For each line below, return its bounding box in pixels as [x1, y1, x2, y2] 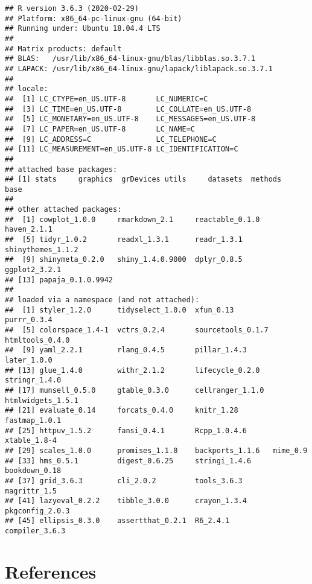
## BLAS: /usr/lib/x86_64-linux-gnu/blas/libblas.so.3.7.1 [5, 54, 256, 63]
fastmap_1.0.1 [5, 416, 62, 425]
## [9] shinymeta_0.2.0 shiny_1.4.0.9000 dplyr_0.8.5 [5, 255, 243, 264]
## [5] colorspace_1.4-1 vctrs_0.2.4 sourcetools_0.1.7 [5, 326, 269, 334]
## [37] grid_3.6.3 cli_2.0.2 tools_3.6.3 [5, 476, 243, 485]
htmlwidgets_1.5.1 [5, 396, 78, 405]
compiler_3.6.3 [5, 527, 66, 536]
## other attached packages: [5, 205, 122, 214]
